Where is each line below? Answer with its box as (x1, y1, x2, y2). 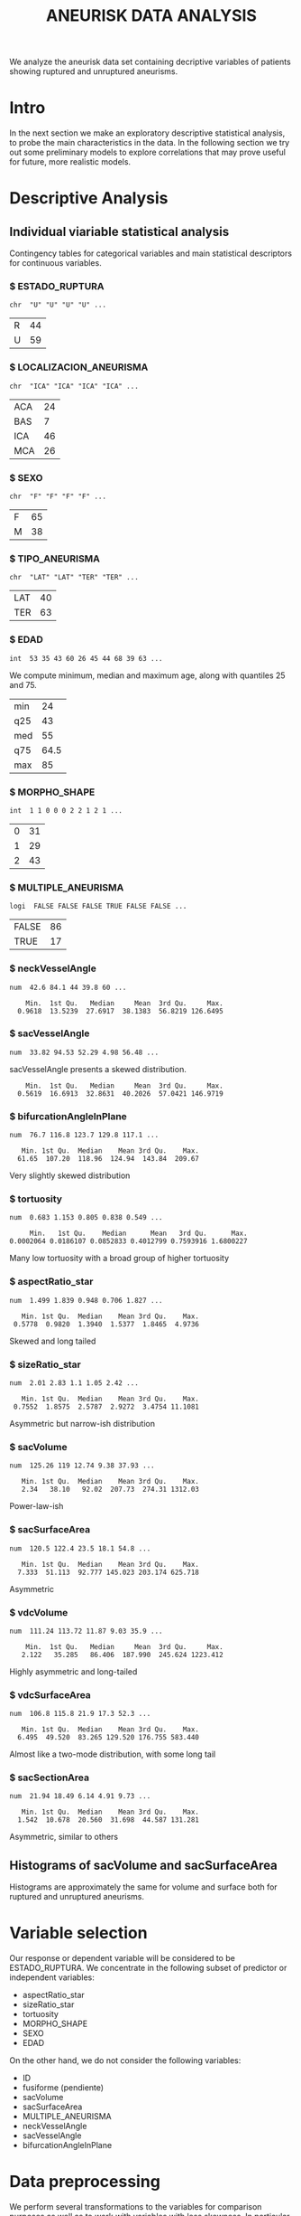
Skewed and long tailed (9, 1335, 96, 1346)
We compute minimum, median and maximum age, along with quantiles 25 (9, 670, 286, 681)
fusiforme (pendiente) (22, 2082, 105, 2093)
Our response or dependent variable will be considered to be (9, 1953, 236, 1964)
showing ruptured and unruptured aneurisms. (9, 66, 178, 77)
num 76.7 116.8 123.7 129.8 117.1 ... (9, 1131, 160, 1140)
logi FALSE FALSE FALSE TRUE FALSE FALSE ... (9, 901, 187, 911)
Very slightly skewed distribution (9, 1170, 131, 1181)
